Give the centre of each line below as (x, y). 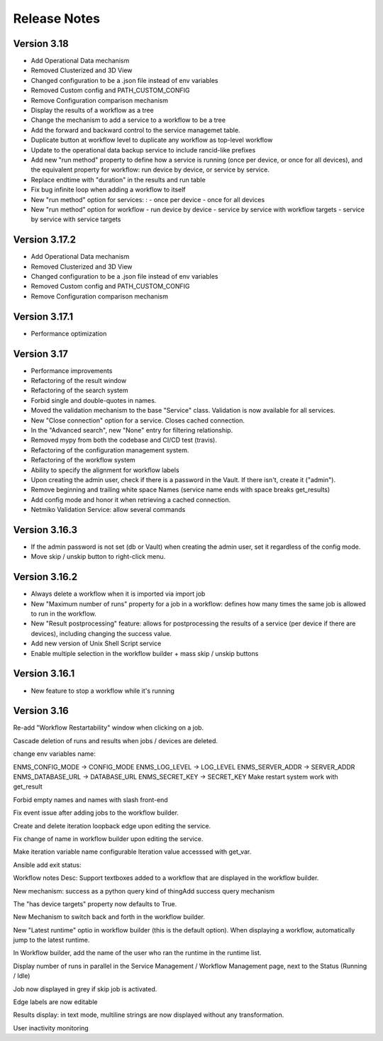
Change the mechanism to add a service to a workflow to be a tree (128, 120)
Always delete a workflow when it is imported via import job (118, 594)
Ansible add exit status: (47, 864)
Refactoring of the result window (79, 380)
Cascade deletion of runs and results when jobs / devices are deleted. (116, 740)
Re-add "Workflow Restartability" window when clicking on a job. (109, 728)
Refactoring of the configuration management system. (110, 450)
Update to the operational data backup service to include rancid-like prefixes (143, 150)
